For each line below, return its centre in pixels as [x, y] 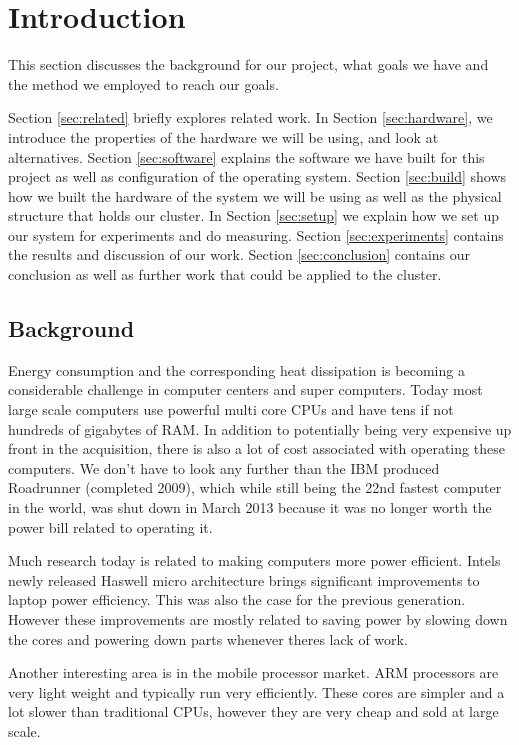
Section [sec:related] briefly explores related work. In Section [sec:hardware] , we [250, 117]
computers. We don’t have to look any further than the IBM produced [224, 467]
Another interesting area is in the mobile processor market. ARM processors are [253, 672]
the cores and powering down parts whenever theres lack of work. [208, 638]
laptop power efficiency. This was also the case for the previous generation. [237, 599]
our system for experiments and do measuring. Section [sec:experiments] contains [256, 234]
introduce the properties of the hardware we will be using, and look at [223, 136]
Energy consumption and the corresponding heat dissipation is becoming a [236, 369]
